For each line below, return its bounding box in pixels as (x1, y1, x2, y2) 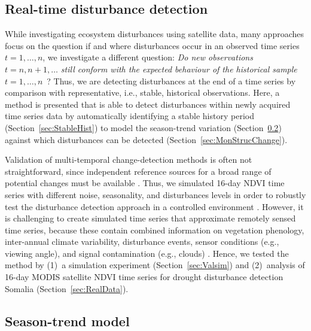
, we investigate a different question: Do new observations (42, 51, 253, 63)
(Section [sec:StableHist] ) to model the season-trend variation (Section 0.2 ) (5, 121, 282, 133)
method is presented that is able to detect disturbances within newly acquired (5, 98, 291, 110)
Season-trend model (5, 311, 130, 330)
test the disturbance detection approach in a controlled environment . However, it (5, 200, 304, 212)
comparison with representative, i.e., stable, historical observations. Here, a (5, 86, 280, 99)
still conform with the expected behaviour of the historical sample (60, 62, 297, 75)
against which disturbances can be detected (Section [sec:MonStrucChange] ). (5, 133, 288, 145)
